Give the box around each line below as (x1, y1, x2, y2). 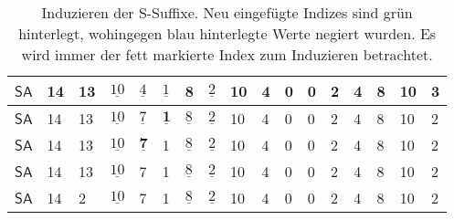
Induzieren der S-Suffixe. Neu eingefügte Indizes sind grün (41, 2, 413, 23)
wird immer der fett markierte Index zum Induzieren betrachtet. (21, 44, 433, 65)
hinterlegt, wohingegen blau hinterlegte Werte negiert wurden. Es (18, 23, 437, 44)
